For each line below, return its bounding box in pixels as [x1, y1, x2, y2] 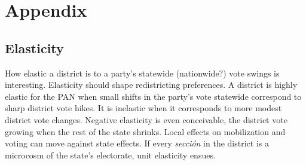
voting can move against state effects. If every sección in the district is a [5, 137, 269, 149]
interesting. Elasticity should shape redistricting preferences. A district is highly [5, 78, 298, 91]
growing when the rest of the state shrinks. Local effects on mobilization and [5, 125, 286, 137]
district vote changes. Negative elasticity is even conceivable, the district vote [5, 113, 287, 126]
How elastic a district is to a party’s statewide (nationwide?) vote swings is [5, 66, 280, 79]
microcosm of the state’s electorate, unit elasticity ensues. [5, 148, 216, 161]
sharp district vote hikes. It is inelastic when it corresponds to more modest [5, 102, 282, 114]
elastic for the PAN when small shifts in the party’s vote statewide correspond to [5, 90, 302, 102]
